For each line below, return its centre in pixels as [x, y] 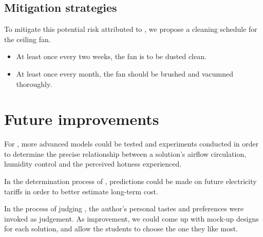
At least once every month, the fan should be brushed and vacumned [125, 73]
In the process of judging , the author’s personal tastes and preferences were [124, 208]
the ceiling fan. [27, 39]
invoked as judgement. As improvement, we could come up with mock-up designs [131, 218]
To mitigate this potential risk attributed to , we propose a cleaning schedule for [131, 29]
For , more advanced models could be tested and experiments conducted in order [131, 144]
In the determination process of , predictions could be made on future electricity [130, 181]
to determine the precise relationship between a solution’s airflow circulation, [125, 153]
